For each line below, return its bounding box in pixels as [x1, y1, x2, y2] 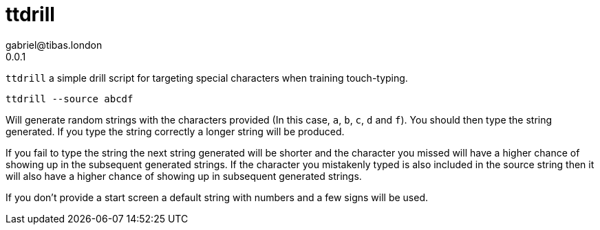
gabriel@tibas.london [6, 38, 103, 51]
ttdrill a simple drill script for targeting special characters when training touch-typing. [6, 71, 408, 84]
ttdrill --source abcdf [6, 93, 133, 104]
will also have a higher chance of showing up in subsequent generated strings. [6, 170, 362, 182]
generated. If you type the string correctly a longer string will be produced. [6, 125, 345, 137]
